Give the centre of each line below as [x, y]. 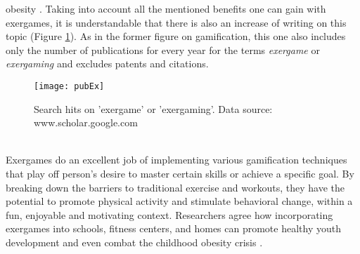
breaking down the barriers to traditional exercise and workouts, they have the [175, 187]
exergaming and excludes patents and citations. [107, 63]
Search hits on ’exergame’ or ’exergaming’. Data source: [153, 108]
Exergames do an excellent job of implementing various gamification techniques [176, 160]
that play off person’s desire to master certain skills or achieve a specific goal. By [180, 173]
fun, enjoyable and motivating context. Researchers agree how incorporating [169, 214]
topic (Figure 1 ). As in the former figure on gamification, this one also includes [176, 36]
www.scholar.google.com [86, 122]
